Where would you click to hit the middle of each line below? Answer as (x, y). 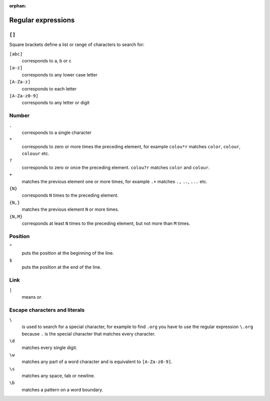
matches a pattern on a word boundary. (62, 390)
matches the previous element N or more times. (70, 209)
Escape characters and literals (47, 310)
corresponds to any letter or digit (56, 103)
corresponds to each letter (49, 89)
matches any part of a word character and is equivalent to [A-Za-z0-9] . (97, 362)
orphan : (18, 6)
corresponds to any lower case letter (59, 74)
